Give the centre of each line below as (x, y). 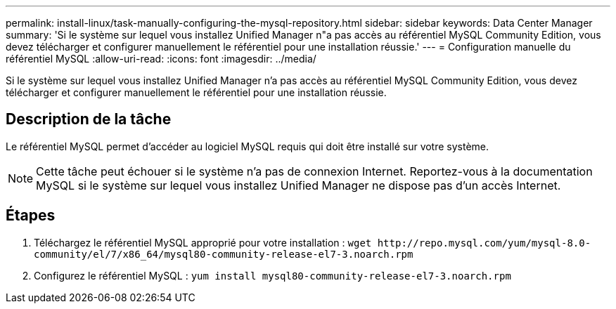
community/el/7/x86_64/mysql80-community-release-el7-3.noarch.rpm (224, 254)
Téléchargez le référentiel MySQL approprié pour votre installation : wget (203, 242)
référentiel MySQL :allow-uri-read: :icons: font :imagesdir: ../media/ (161, 59)
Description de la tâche (89, 119)
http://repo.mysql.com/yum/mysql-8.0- (484, 243)
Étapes (31, 216)
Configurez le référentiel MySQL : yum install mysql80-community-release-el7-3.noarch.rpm (272, 275)
